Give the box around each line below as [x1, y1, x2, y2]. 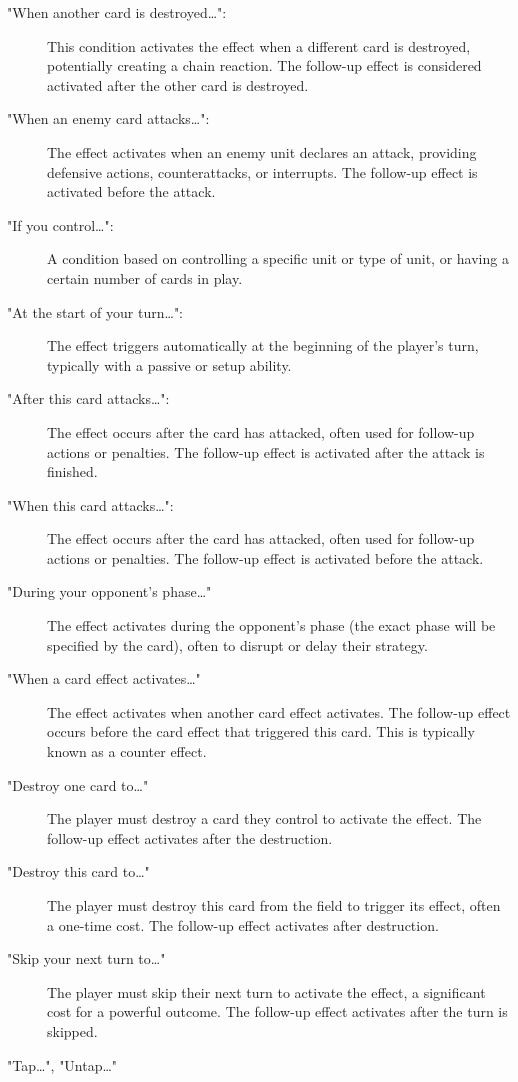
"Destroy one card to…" [7, 774, 149, 795]
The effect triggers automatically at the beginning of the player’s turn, [47, 335, 479, 356]
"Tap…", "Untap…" [7, 1054, 118, 1075]
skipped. [47, 1020, 98, 1041]
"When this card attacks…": [7, 494, 174, 515]
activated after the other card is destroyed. [47, 74, 309, 95]
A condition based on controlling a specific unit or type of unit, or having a [47, 248, 509, 269]
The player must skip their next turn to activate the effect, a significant [47, 981, 486, 1002]
